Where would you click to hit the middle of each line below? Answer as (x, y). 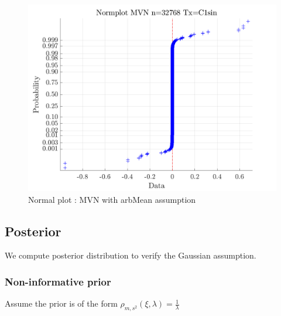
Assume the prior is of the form (61, 303)
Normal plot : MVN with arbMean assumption (112, 199)
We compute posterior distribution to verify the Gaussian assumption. (131, 255)
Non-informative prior (58, 281)
